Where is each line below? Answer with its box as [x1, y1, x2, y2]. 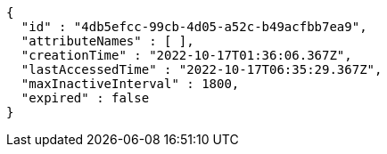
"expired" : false [21, 91, 150, 105]
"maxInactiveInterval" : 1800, [21, 77, 240, 91]
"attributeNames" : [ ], [21, 34, 194, 48]
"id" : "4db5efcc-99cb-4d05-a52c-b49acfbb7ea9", [21, 20, 367, 34]
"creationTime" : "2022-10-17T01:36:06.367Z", [21, 48, 352, 62]
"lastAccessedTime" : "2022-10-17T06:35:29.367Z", [21, 62, 383, 77]
